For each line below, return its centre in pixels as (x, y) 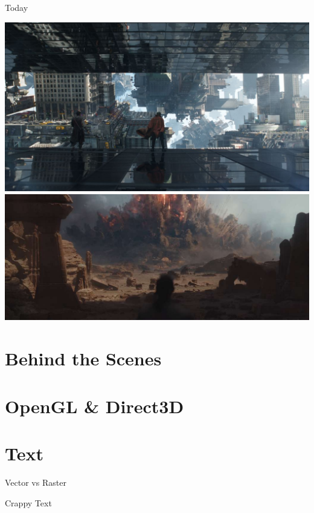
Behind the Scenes (83, 358)
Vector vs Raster (36, 482)
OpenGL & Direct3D (95, 406)
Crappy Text (28, 502)
